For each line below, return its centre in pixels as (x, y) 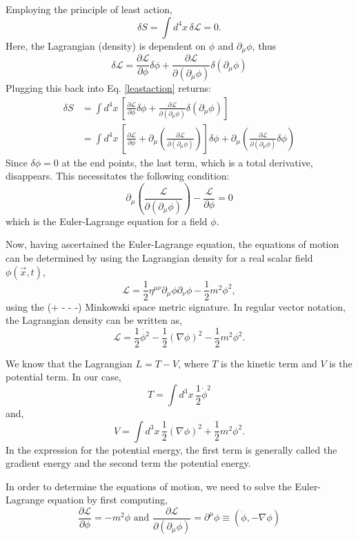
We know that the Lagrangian (69, 363)
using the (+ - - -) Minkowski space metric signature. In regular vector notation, (176, 306)
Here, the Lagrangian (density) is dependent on (106, 45)
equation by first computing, (107, 500)
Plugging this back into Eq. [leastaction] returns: (108, 87)
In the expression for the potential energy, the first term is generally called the (171, 449)
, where (193, 363)
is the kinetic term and (269, 363)
